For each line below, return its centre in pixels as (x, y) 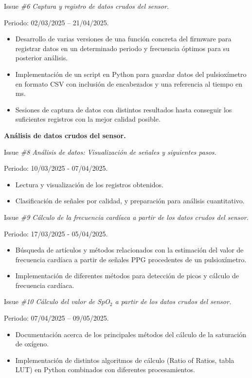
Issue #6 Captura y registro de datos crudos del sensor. (87, 6)
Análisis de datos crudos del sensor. (65, 135)
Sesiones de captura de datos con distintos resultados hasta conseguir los (124, 109)
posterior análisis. (42, 58)
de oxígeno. (32, 344)
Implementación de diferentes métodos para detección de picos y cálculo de (127, 276)
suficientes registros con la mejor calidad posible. (88, 119)
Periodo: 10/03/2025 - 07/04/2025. (56, 168)
